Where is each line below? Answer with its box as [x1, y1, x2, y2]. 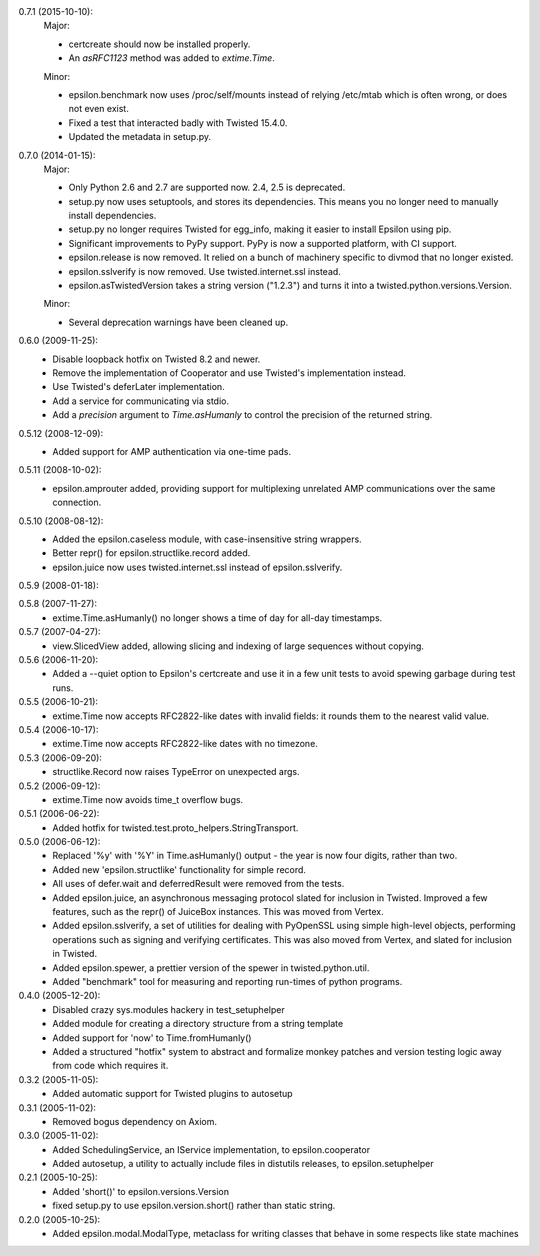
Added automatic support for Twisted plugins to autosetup [52, 1088, 294, 1100]
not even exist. [68, 103, 129, 115]
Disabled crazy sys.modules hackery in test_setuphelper [52, 1003, 285, 1015]
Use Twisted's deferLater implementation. [52, 381, 225, 393]
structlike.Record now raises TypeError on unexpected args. [52, 766, 300, 778]
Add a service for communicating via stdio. [52, 395, 230, 407]
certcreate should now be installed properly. [68, 38, 251, 50]
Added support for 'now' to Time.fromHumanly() [52, 1031, 252, 1044]
